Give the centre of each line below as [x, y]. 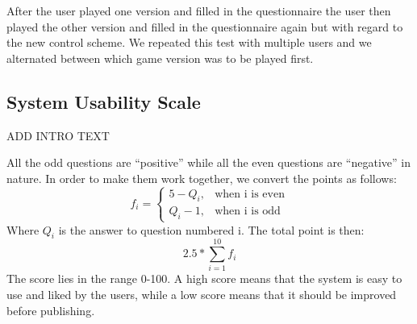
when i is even [250, 194]
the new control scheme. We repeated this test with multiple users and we [189, 42]
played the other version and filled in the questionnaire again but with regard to [205, 26]
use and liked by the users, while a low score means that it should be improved [202, 295]
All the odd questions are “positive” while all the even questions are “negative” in [208, 162]
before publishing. [51, 310]
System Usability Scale [104, 101]
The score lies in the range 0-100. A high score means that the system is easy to [204, 278]
